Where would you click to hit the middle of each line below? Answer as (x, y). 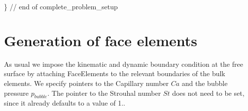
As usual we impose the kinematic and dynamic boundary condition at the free (124, 64)
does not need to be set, (208, 93)
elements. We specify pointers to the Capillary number (87, 83)
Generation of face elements (101, 40)
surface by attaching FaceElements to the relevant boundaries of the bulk (115, 73)
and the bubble (205, 83)
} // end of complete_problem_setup (61, 6)
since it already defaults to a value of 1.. (65, 103)
